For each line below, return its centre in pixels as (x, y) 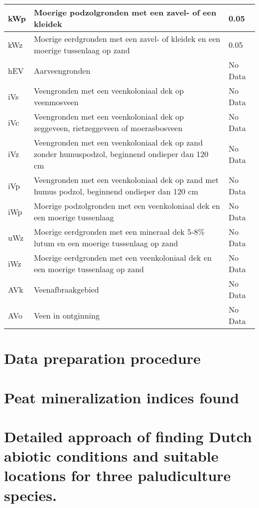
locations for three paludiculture (118, 475)
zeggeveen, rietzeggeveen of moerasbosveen (108, 128)
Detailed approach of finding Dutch (128, 436)
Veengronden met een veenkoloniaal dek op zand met (126, 180)
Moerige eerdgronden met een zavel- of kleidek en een (127, 39)
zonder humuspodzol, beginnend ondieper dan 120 (121, 154)
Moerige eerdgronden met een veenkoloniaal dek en (123, 257)
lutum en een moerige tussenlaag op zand (106, 243)
